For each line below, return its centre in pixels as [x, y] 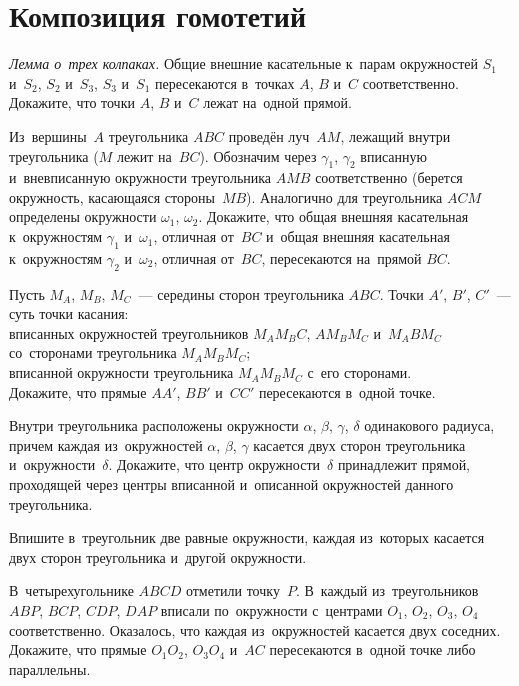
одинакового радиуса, [429, 425]
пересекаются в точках [225, 82]
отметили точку [232, 590]
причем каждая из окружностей [106, 444]
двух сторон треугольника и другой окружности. [158, 556]
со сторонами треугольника [93, 352]
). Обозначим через [258, 155]
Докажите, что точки [72, 102]
